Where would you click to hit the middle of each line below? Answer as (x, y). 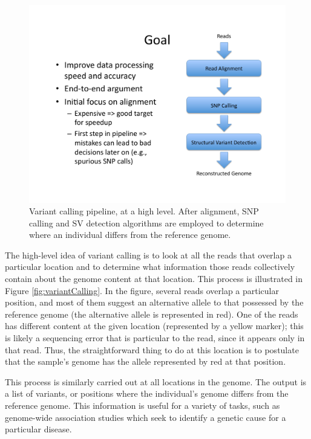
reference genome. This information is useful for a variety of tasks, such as (142, 405)
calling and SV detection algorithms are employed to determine (146, 223)
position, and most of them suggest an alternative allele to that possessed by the (154, 302)
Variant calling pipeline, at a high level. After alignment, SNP (144, 211)
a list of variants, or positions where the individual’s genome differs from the (147, 393)
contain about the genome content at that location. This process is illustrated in (154, 279)
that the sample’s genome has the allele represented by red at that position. (146, 361)
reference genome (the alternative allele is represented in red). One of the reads (152, 314)
